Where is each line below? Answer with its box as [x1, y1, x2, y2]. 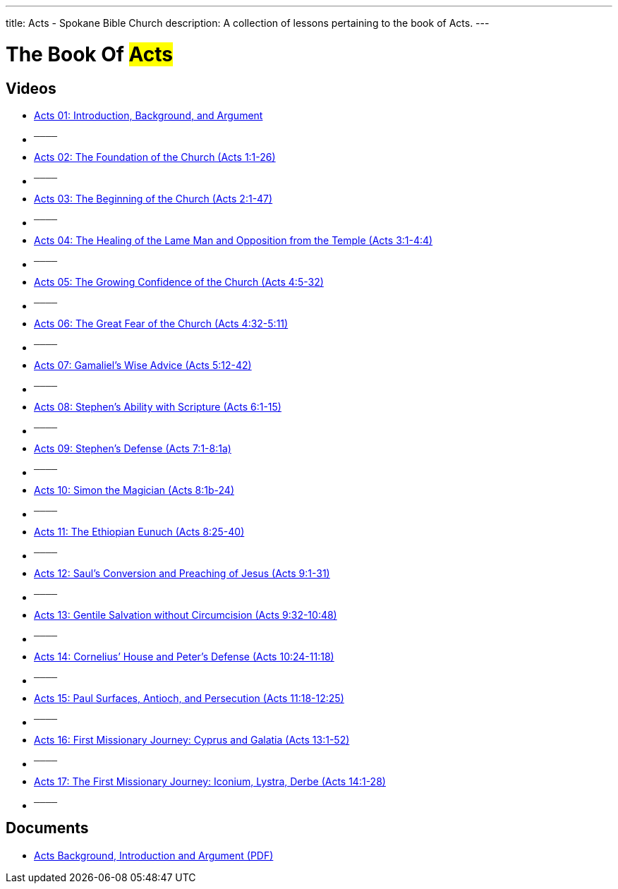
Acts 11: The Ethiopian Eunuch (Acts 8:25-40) [34, 525, 245, 538]
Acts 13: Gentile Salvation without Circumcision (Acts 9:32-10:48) [34, 608, 337, 621]
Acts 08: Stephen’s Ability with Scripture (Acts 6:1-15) [34, 400, 281, 413]
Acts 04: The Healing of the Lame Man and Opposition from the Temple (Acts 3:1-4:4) [34, 234, 433, 246]
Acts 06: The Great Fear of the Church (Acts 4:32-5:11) [34, 317, 289, 329]
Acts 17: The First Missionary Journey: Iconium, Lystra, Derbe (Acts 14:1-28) [34, 775, 386, 787]
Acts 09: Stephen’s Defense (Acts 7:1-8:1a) [34, 442, 231, 454]
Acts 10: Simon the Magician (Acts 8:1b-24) [34, 483, 234, 496]
